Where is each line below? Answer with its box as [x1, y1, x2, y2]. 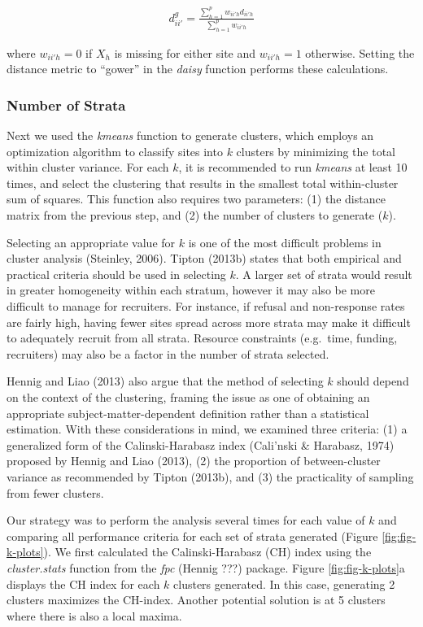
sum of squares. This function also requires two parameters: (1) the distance [7, 190, 386, 207]
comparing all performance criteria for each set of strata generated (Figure [7, 527, 378, 544]
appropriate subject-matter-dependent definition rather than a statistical [7, 404, 369, 421]
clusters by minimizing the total [236, 142, 395, 159]
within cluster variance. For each [7, 159, 169, 176]
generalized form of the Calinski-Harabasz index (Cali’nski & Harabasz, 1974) [7, 436, 395, 453]
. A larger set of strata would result [235, 265, 412, 282]
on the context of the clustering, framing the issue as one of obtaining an [7, 389, 370, 405]
